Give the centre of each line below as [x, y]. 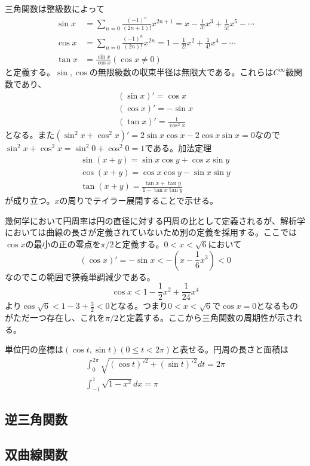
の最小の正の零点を [63, 243]
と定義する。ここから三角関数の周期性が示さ [206, 318]
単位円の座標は [34, 349]
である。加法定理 [178, 148]
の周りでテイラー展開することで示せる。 [139, 200]
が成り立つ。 [30, 200]
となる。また [30, 135]
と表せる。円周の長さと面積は [230, 349]
